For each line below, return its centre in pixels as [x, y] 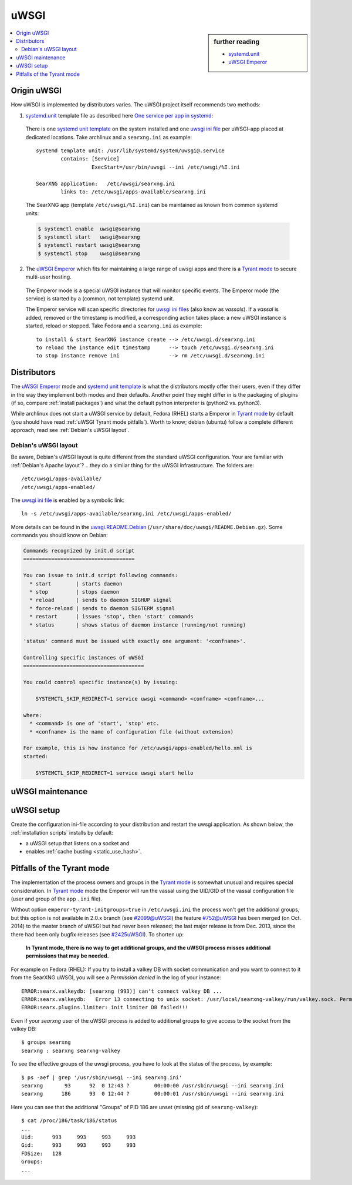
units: [32, 213]
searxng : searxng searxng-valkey [71, 1050]
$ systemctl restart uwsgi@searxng [89, 245]
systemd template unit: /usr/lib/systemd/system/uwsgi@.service [131, 150]
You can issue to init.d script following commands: [101, 575]
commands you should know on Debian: [59, 535]
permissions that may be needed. [67, 956]
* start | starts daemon [76, 584]
